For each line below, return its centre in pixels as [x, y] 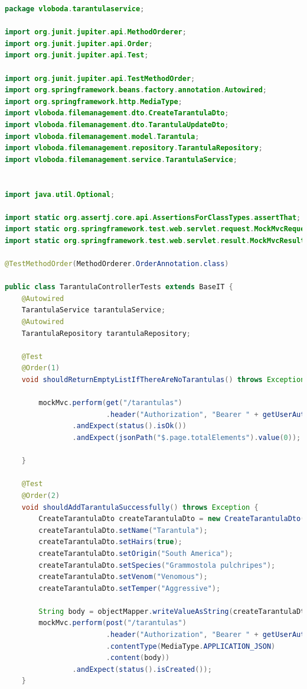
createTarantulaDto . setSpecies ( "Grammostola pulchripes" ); [157, 565]
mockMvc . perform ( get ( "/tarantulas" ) [110, 403]
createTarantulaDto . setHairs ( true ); [110, 542]
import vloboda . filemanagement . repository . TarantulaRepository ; [134, 148]
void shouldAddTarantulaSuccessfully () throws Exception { [140, 507]
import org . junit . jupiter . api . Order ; [79, 43]
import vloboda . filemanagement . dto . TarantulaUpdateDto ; [117, 124]
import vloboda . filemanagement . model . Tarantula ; [102, 136]
